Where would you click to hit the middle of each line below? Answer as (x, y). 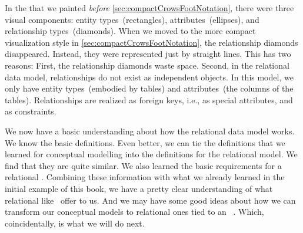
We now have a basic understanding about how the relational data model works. (150, 131)
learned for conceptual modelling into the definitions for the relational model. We (151, 154)
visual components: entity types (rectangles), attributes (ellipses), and (132, 19)
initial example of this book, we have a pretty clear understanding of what (139, 188)
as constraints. (31, 111)
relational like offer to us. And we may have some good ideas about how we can (150, 200)
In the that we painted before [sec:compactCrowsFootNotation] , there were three (149, 8)
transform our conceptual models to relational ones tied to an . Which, (134, 212)
